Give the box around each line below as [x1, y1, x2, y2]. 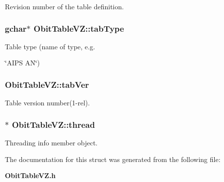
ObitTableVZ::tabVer [5, 78, 89, 90]
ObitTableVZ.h [5, 170, 56, 181]
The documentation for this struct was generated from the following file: [5, 154, 221, 164]
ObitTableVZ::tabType [34, 22, 124, 34]
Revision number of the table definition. [5, 1, 124, 11]
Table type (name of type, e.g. [5, 41, 95, 51]
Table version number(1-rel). [5, 98, 90, 108]
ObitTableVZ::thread [12, 118, 95, 130]
